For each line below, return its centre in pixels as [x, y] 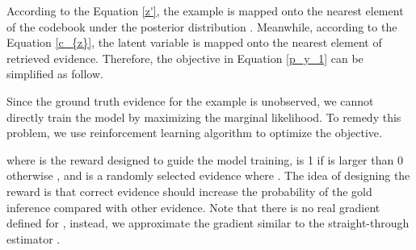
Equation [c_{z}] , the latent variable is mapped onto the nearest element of [194, 42]
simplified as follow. [55, 74]
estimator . [34, 238]
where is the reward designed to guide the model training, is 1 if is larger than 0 [205, 159]
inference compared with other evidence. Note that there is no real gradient [193, 207]
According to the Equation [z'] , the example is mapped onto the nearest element [205, 10]
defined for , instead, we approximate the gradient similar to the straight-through [208, 223]
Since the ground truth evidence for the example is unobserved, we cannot [190, 100]
